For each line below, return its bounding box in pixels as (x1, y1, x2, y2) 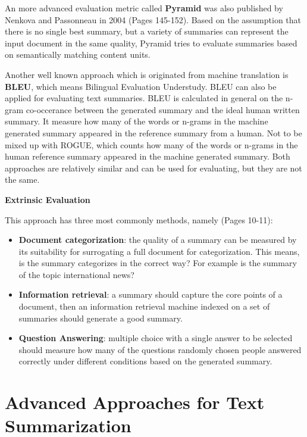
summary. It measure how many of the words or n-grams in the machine (5, 115, 268, 127)
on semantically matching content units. (5, 48, 151, 61)
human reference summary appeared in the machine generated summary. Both (5, 150, 290, 163)
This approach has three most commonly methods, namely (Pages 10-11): (5, 213, 273, 226)
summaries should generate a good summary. (18, 311, 183, 324)
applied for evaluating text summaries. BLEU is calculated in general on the (5, 92, 283, 104)
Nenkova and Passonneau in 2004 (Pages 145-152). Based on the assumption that (5, 13, 302, 26)
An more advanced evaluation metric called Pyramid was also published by (5, 2, 283, 14)
